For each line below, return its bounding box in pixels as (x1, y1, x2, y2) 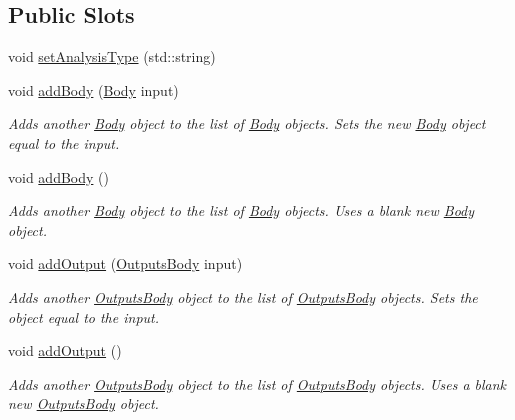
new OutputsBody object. (8, 393, 159, 414)
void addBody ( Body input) (8, 79, 179, 100)
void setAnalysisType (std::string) (8, 46, 216, 67)
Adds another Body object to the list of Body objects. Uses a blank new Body (8, 200, 475, 221)
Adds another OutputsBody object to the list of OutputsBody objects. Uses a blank (8, 373, 507, 394)
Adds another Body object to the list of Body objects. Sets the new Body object (8, 113, 486, 134)
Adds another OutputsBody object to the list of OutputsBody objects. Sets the (8, 286, 478, 307)
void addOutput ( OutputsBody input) (8, 253, 243, 274)
